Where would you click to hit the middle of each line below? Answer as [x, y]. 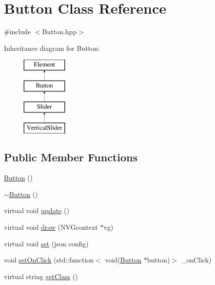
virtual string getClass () [41, 276]
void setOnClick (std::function [49, 260]
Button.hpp [59, 32]
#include [18, 32]
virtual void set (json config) [46, 243]
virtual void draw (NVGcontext [51, 227]
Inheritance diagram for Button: [52, 48]
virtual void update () [37, 210]
